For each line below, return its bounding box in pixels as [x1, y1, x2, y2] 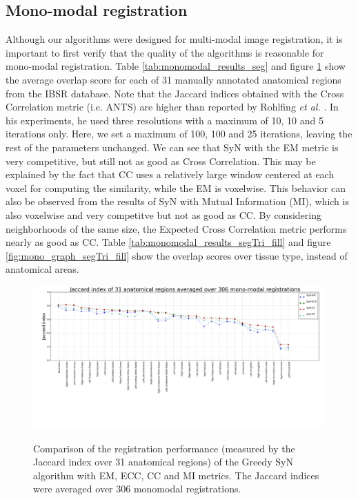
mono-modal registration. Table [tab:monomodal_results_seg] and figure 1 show [6, 59, 346, 73]
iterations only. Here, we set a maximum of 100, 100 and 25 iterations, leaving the [6, 126, 352, 141]
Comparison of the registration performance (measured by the [33, 441, 295, 455]
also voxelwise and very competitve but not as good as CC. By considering [6, 207, 321, 222]
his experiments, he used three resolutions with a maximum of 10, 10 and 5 [6, 113, 324, 127]
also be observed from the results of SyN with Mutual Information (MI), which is [6, 194, 349, 209]
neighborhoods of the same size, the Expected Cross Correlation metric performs [6, 221, 347, 235]
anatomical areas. [6, 262, 79, 276]
